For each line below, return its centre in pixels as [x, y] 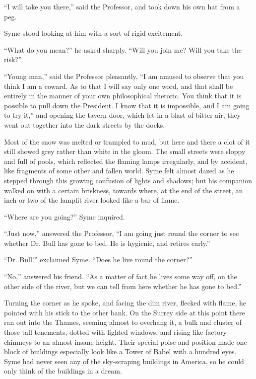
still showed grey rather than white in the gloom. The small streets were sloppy [125, 151]
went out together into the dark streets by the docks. [85, 124]
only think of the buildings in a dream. [63, 371]
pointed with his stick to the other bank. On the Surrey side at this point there [125, 312]
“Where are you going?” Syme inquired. [64, 216]
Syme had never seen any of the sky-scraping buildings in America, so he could [124, 361]
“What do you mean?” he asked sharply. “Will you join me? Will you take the [123, 49]
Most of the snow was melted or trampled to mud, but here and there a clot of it [127, 141]
